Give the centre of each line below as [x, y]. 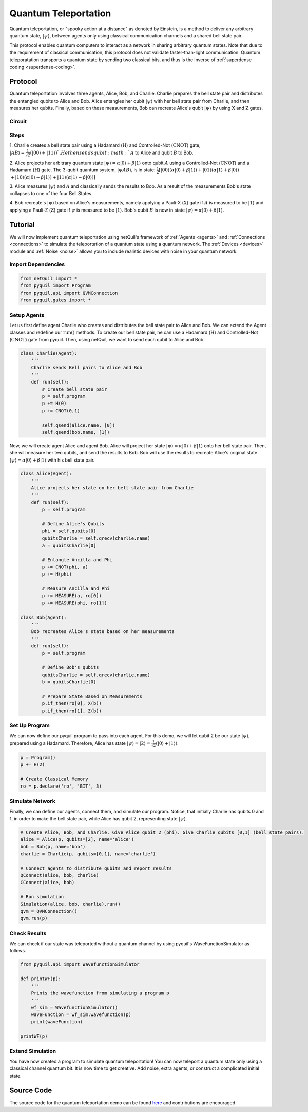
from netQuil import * [49, 278]
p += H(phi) [57, 574]
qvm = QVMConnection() [49, 911]
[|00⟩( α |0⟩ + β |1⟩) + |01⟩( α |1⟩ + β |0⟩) [199, 170]
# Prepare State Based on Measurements [92, 696]
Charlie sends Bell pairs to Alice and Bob [86, 368]
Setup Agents [27, 315]
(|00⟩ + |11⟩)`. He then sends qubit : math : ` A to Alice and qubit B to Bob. [112, 153]
